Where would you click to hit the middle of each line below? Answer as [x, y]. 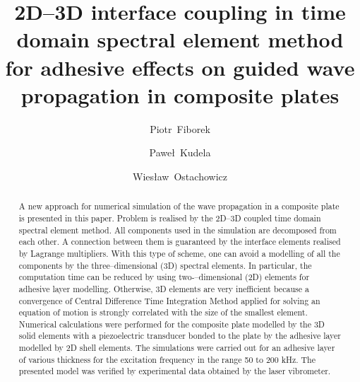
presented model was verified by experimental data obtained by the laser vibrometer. [175, 371]
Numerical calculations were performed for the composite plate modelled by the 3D [172, 324]
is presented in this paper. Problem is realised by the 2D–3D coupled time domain [170, 218]
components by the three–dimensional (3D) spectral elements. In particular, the [165, 265]
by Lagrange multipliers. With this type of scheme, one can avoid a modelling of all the [179, 253]
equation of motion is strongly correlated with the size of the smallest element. [163, 312]
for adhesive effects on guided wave [180, 67]
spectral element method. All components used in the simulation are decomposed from [178, 230]
